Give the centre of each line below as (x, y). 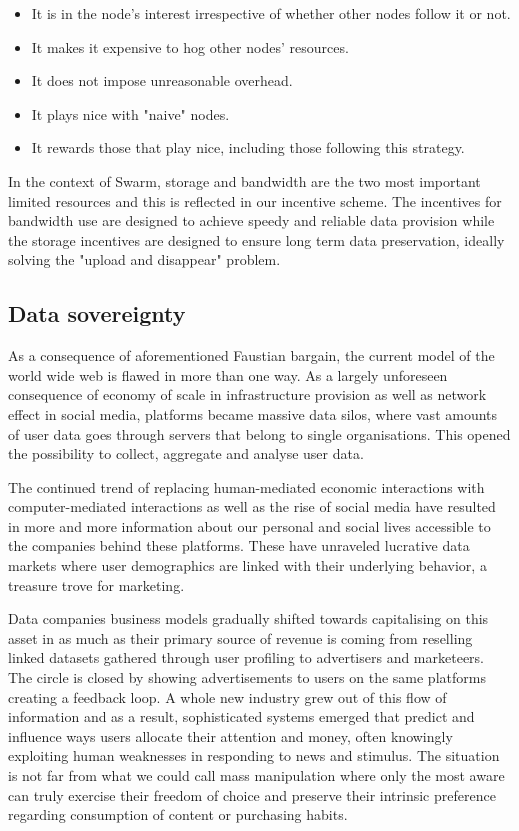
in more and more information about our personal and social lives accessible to (249, 525)
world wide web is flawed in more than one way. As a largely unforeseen (228, 374)
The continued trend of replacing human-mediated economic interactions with (246, 486)
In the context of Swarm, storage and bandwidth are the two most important (244, 180)
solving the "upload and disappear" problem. (144, 259)
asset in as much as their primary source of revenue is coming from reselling (240, 637)
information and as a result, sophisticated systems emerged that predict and (241, 716)
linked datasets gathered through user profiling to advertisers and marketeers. (246, 657)
